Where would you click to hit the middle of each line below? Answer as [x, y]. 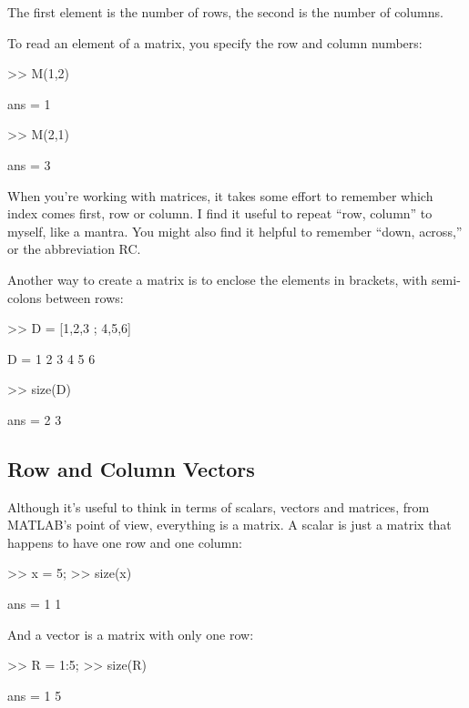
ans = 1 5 [35, 695]
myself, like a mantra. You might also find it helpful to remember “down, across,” [235, 231]
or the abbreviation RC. [74, 249]
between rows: [85, 297]
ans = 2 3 [35, 419]
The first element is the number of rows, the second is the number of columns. [225, 12]
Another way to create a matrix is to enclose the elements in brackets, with [218, 279]
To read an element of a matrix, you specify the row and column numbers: [215, 42]
